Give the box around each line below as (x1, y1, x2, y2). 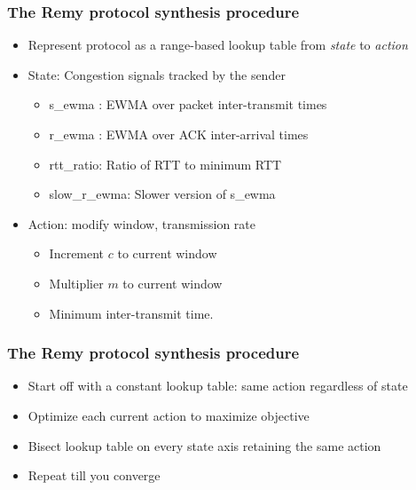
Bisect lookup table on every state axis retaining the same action (27, 436, 381, 454)
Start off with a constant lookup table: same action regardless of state (27, 376, 408, 395)
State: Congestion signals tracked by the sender (27, 65, 286, 83)
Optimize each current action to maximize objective (27, 406, 310, 424)
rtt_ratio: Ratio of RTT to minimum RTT (49, 154, 282, 173)
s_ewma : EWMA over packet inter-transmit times (49, 95, 327, 114)
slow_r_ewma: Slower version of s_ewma (49, 185, 276, 203)
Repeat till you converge (27, 466, 161, 485)
